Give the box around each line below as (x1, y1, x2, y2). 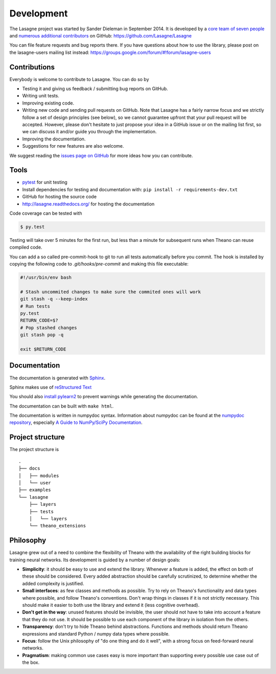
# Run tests (20, 303, 51, 309)
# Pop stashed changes (20, 324, 77, 331)
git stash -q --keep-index (20, 296, 88, 302)
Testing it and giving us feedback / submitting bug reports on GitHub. (22, 86, 168, 92)
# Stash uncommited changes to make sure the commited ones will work (20, 289, 201, 295)
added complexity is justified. (22, 580, 84, 586)
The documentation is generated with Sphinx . (9, 375, 106, 381)
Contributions (9, 63, 55, 71)
